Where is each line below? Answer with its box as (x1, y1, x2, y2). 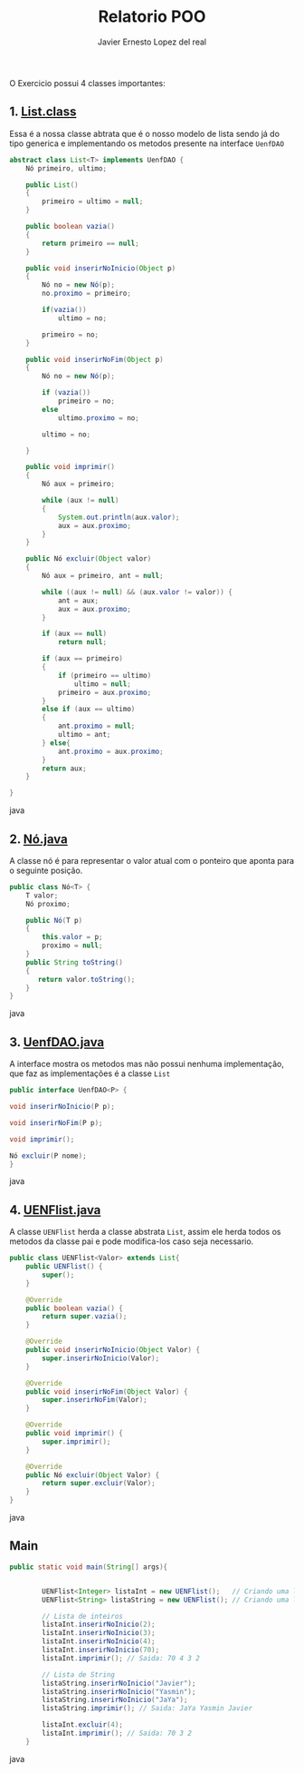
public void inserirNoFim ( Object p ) (25, 355, 165, 364)
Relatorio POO (98, 6, 206, 27)
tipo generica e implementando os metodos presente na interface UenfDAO (9, 138, 285, 149)
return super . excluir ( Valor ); (42, 1479, 156, 1488)
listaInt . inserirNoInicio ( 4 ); (42, 1637, 156, 1646)
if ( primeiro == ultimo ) (57, 671, 152, 680)
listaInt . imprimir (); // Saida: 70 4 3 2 (42, 1653, 201, 1662)
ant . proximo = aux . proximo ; (57, 747, 165, 756)
